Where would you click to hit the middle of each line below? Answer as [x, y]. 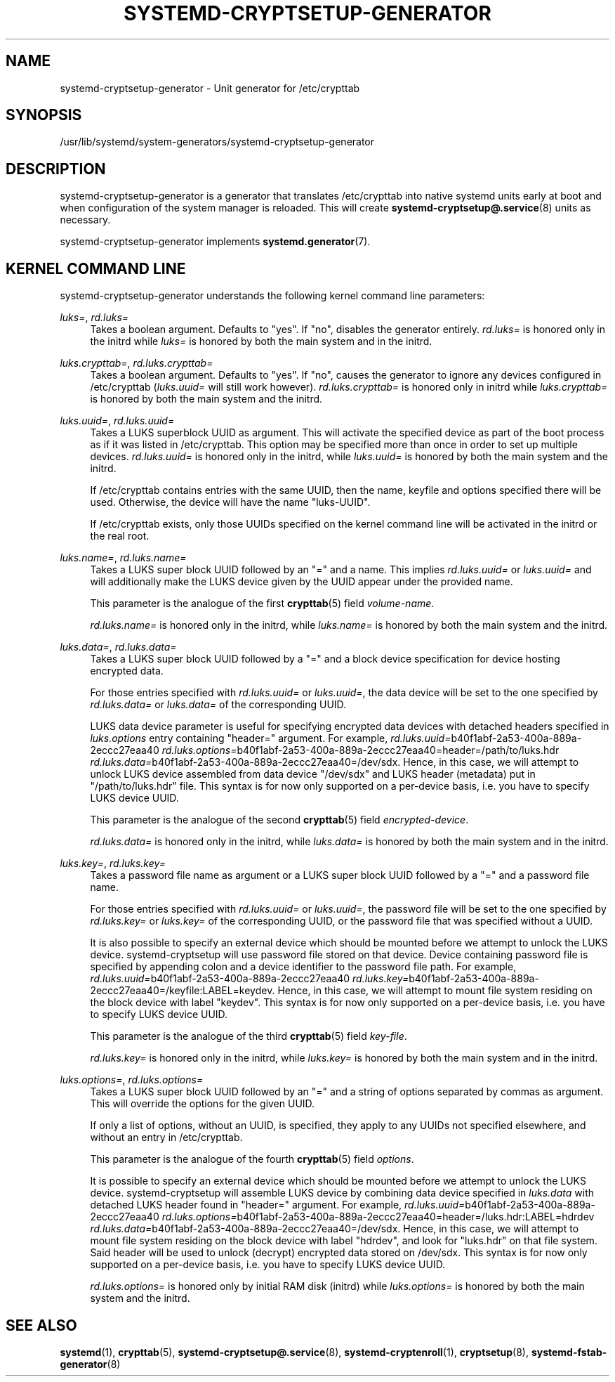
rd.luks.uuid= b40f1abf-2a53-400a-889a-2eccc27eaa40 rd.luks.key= [250, 979]
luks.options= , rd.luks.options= [132, 1080]
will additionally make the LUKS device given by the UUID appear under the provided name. [302, 582]
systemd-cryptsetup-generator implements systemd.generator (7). [215, 242]
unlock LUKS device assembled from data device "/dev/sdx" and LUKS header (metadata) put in [313, 774]
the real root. [120, 536]
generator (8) [90, 1364]
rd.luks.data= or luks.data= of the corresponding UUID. [218, 705]
